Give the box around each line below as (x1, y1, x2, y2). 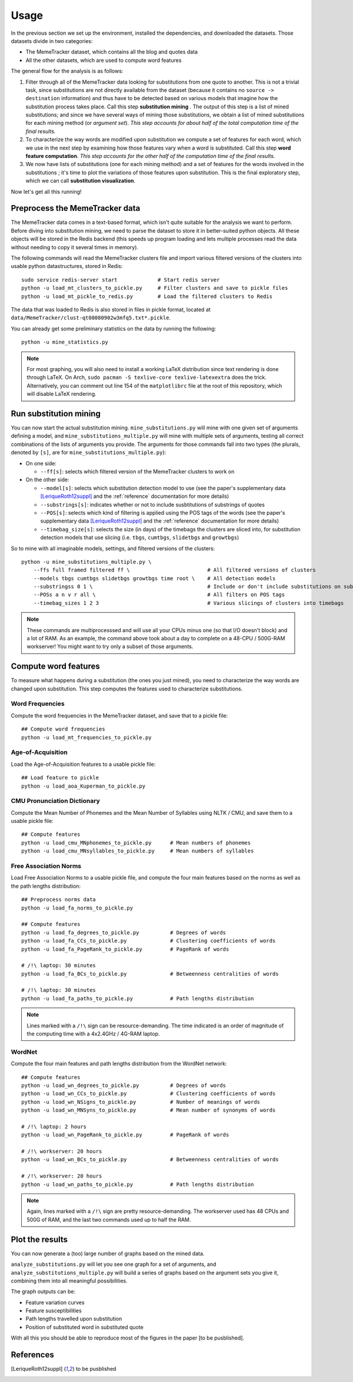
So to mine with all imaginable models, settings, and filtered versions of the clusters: (11, 545, 215, 552)
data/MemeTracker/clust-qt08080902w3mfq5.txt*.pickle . (11, 314, 171, 321)
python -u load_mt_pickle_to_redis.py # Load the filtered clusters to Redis (21, 293, 273, 300)
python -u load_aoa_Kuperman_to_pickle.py (21, 782, 146, 789)
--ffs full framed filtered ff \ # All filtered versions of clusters (33, 567, 316, 574)
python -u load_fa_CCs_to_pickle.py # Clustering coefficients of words (21, 937, 276, 944)
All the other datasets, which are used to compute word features (25, 57, 182, 64)
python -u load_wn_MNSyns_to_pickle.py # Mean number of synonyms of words (21, 1107, 276, 1113)
